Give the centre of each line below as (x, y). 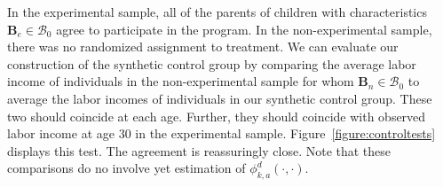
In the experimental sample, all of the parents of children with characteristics (217, 12)
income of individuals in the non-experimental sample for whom (181, 81)
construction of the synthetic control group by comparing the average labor (212, 63)
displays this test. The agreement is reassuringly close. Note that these (199, 150)
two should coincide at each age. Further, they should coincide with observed (217, 116)
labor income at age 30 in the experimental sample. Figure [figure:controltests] (221, 133)
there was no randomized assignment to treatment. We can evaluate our (203, 47)
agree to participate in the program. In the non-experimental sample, (244, 29)
